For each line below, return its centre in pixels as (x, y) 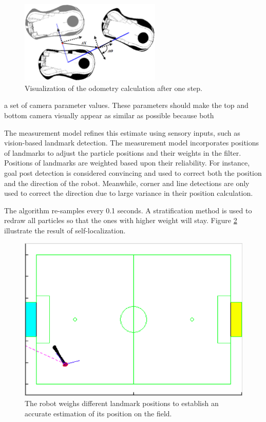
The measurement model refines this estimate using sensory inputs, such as (122, 132)
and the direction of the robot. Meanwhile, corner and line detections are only (127, 183)
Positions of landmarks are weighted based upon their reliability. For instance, (127, 163)
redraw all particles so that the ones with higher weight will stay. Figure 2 (121, 220)
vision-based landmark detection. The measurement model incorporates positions (132, 143)
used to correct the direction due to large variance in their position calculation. (129, 193)
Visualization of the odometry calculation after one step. (113, 88)
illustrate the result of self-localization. (65, 231)
